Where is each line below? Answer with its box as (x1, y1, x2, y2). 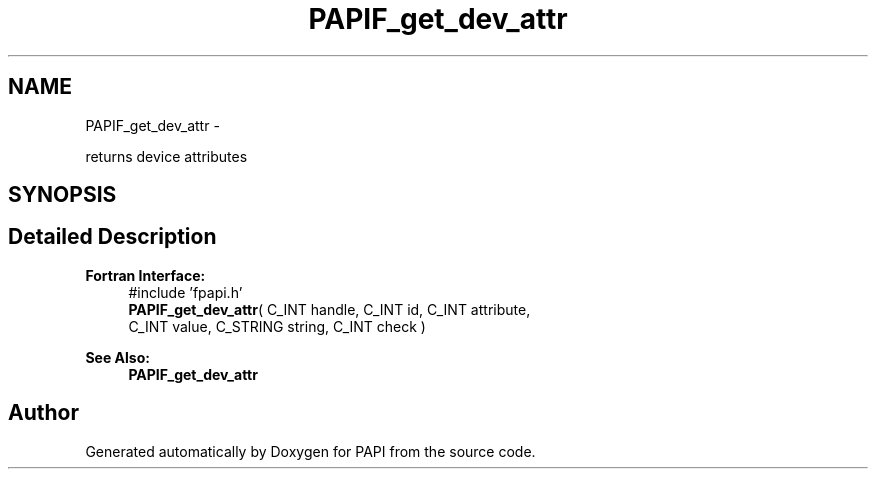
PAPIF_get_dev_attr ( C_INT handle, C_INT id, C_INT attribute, (128, 300, 531, 318)
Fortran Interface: (85, 266, 206, 284)
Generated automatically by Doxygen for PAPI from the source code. (85, 442, 536, 460)
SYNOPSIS (8, 182, 117, 208)
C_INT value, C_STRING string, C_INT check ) (128, 317, 426, 335)
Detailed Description (8, 224, 217, 250)
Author (8, 400, 79, 426)
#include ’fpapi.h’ (128, 283, 243, 301)
